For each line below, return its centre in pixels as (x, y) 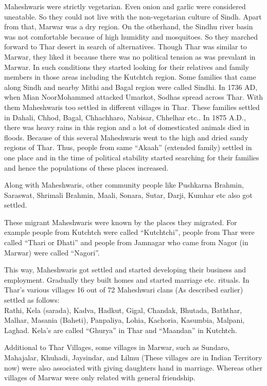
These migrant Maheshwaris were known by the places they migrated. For (121, 222)
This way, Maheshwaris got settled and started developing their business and (125, 270)
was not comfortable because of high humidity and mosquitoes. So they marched (131, 36)
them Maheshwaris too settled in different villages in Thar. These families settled (132, 107)
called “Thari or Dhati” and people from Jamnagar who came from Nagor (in (126, 242)
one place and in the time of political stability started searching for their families (132, 157)
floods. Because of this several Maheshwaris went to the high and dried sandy (126, 137)
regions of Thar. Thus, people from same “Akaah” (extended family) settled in (128, 147)
